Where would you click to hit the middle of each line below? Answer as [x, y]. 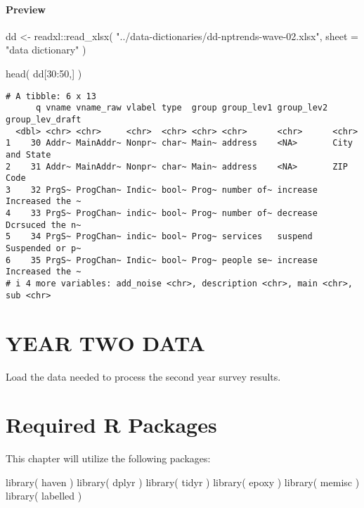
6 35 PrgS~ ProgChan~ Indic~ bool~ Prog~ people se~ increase [162, 260]
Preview [26, 9]
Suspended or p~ [44, 249]
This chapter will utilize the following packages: [108, 458]
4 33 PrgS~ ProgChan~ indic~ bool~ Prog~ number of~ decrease [162, 214]
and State [28, 154]
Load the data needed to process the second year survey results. [143, 376]
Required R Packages [111, 425]
